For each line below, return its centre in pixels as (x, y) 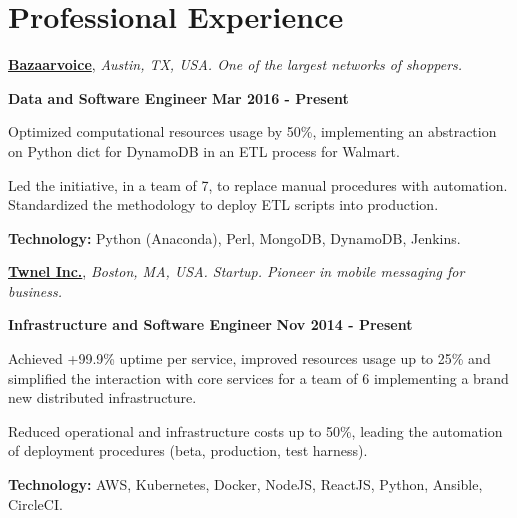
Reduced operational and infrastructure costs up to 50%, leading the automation (255, 430)
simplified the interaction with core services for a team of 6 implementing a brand (258, 377)
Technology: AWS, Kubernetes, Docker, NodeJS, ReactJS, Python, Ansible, (245, 484)
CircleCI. (35, 503)
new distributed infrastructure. (102, 397)
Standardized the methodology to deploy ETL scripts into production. (223, 204)
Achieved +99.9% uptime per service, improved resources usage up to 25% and (249, 358)
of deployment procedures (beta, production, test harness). (188, 450)
